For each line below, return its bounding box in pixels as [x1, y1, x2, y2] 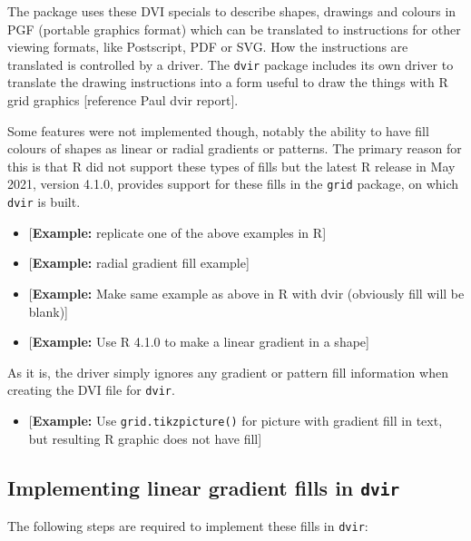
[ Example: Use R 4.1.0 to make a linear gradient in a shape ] [28, 332, 369, 351]
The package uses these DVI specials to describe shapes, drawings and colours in [7, 2, 456, 20]
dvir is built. [7, 192, 81, 211]
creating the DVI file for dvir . [7, 380, 175, 399]
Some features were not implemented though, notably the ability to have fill [7, 121, 429, 140]
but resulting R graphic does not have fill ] [28, 428, 262, 448]
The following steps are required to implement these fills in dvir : [7, 516, 368, 535]
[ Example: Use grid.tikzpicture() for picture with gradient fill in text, [28, 410, 443, 429]
